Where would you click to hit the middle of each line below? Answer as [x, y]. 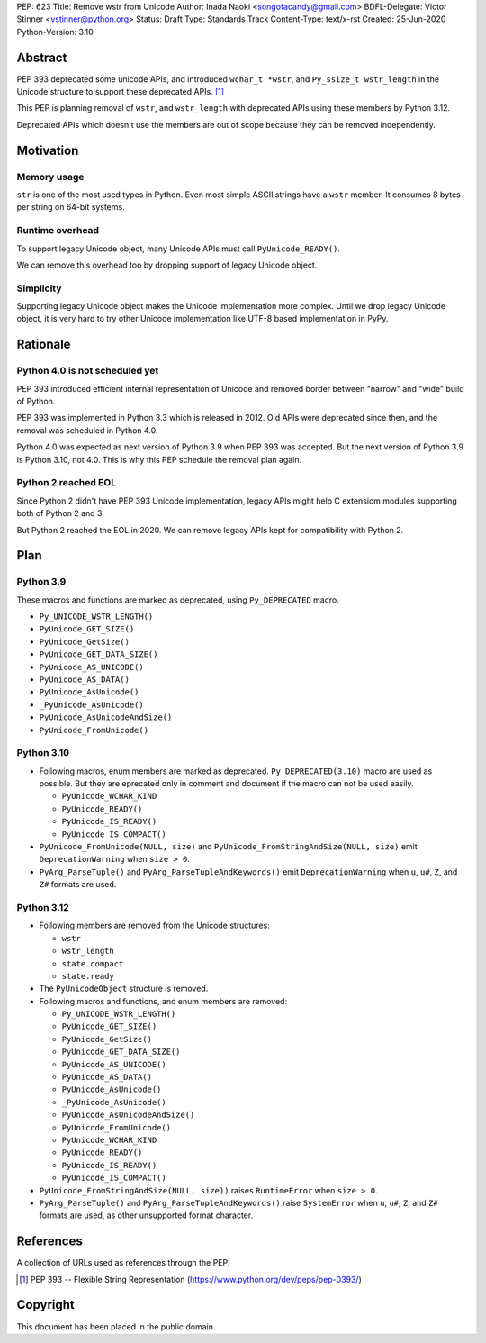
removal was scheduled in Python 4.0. [87, 430]
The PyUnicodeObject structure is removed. [124, 989]
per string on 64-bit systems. [71, 207]
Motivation [48, 150]
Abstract [42, 57]
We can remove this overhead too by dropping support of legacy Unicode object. [167, 265]
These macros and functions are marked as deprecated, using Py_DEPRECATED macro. [178, 600]
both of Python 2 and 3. [61, 513]
